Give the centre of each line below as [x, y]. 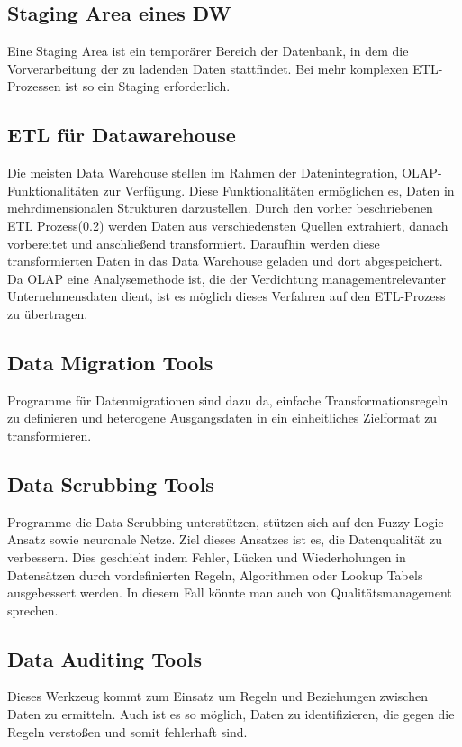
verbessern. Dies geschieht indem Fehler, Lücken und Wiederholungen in [207, 556]
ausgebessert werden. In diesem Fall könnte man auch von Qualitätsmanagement [230, 592]
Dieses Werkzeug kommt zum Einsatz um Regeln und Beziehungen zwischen [217, 696]
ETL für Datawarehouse [122, 135]
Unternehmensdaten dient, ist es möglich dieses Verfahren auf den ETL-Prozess [226, 296]
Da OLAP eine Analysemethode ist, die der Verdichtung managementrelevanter [226, 278]
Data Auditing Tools [105, 658]
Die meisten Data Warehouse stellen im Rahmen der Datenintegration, [203, 173]
